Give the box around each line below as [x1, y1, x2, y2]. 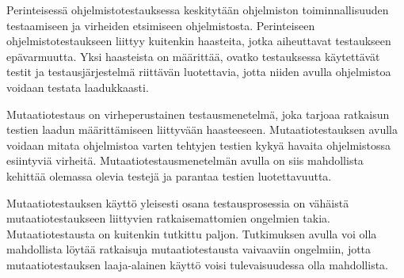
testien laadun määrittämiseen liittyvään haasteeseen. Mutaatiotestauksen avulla [6, 121, 398, 138]
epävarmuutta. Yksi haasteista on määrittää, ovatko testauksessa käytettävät [6, 48, 380, 64]
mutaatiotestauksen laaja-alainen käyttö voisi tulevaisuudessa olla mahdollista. [6, 256, 389, 272]
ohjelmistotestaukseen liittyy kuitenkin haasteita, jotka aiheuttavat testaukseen [6, 32, 391, 49]
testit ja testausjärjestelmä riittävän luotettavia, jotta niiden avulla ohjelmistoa [6, 63, 391, 80]
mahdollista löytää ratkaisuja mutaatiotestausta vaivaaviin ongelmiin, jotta [6, 241, 372, 257]
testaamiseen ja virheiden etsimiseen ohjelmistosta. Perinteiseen [6, 17, 315, 33]
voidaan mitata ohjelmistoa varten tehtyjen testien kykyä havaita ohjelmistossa [6, 136, 391, 153]
